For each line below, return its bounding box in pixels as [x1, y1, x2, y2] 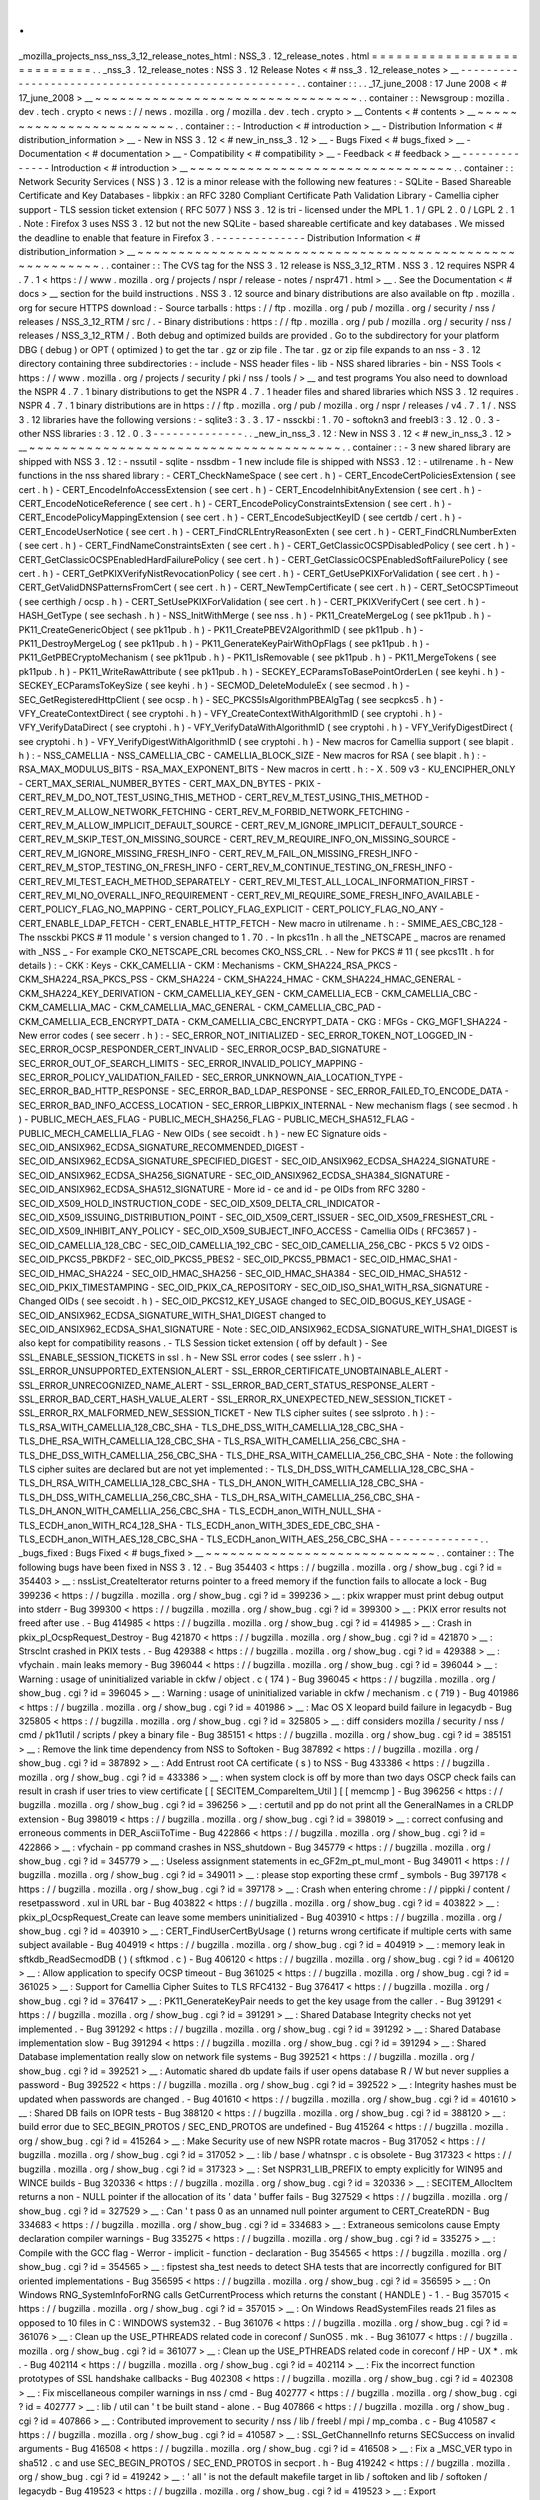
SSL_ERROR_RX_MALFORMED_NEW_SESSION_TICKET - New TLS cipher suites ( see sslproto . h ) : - [18, 1407, 435, 1419]
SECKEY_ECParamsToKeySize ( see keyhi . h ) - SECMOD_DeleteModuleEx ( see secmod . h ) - [18, 680, 410, 692]
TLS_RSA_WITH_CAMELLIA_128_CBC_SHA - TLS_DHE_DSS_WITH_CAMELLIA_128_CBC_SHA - [18, 1421, 405, 1433]
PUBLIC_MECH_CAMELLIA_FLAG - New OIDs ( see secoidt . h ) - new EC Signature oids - [18, 1127, 388, 1139]
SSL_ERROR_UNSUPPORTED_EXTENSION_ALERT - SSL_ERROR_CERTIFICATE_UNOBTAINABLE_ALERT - [18, 1365, 449, 1377]
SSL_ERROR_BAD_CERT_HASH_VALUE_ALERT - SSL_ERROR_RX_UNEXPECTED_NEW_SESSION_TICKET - [18, 1393, 453, 1405]
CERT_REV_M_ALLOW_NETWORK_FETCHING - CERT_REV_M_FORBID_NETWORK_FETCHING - [18, 805, 410, 817]
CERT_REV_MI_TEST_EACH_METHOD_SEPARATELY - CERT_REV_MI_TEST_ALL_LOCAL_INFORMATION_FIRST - [18, 875, 475, 887]
